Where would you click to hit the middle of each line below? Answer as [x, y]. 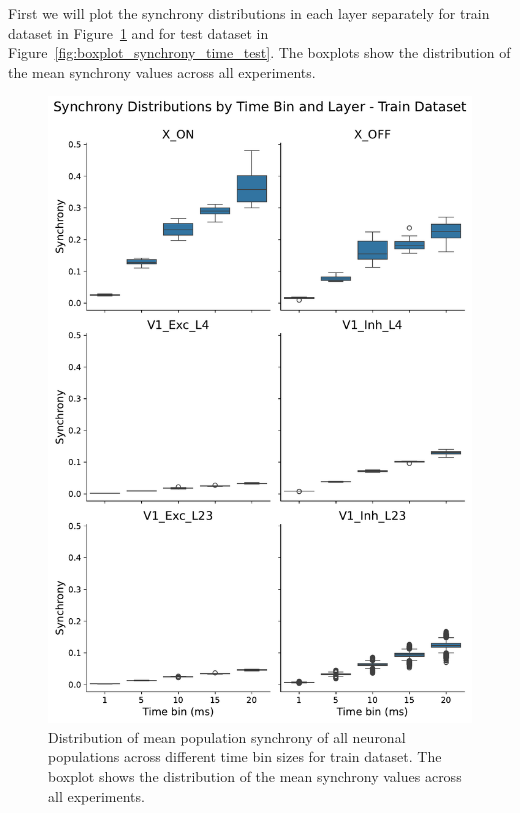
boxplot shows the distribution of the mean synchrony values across [255, 775]
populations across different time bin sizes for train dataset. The [245, 756]
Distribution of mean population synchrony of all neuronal [227, 736]
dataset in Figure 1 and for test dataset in [138, 32]
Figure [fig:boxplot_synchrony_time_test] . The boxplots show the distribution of [259, 52]
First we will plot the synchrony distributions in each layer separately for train [249, 13]
